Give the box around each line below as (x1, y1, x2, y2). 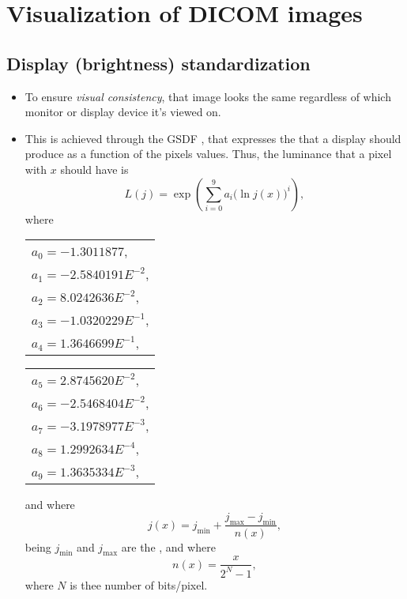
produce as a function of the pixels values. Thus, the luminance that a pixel (24, 145, 392, 162)
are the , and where (121, 538, 216, 555)
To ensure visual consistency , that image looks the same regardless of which (24, 88, 391, 104)
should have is (60, 160, 129, 177)
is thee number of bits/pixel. (70, 576, 208, 593)
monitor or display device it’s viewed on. (24, 104, 221, 120)
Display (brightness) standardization (6, 51, 311, 75)
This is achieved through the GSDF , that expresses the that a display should (24, 130, 401, 146)
